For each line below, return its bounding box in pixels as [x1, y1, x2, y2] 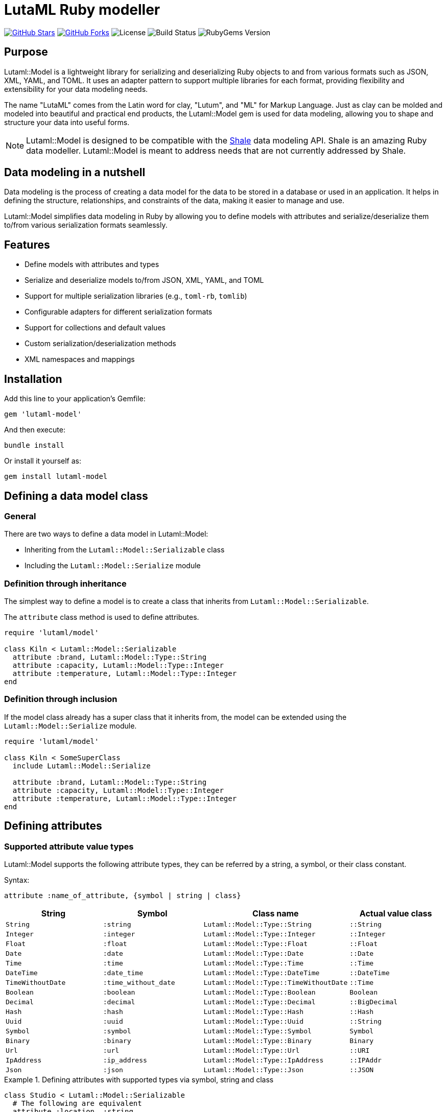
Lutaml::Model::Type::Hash [203, 1008, 304, 1016]
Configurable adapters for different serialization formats [25, 307, 213, 317]
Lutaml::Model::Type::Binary [203, 1037, 312, 1045]
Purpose [4, 45, 48, 59]
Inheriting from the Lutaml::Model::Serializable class [25, 545, 225, 554]
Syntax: [4, 876, 30, 885]
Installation [4, 372, 62, 385]
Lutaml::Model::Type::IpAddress [203, 1056, 324, 1065]
